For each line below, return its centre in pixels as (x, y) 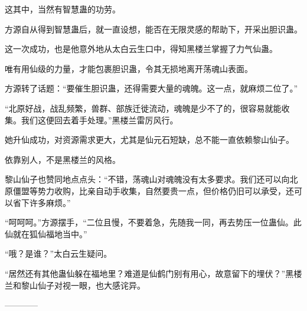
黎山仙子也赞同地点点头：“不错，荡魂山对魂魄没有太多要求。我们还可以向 (147, 179)
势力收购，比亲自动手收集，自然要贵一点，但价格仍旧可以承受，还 (166, 190)
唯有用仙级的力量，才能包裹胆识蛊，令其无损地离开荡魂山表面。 (129, 68)
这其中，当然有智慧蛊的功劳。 (63, 9)
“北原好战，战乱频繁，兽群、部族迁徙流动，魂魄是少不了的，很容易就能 (143, 108)
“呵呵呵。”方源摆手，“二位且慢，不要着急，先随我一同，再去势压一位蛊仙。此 (153, 222)
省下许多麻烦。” (42, 202)
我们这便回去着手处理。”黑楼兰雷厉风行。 (99, 120)
